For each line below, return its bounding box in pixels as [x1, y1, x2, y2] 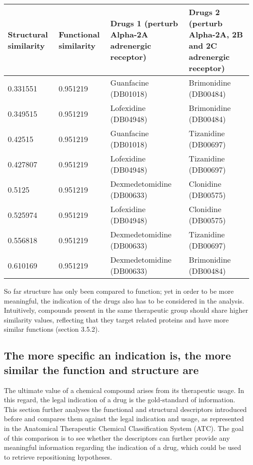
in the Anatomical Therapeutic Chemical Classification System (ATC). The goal [4, 423, 244, 433]
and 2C [189, 40, 217, 51]
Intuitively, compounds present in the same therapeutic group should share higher [4, 305, 248, 315]
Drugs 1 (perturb [110, 18, 178, 29]
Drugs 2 [189, 6, 220, 18]
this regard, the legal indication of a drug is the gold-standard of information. [4, 394, 235, 405]
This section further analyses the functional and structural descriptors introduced [4, 404, 247, 414]
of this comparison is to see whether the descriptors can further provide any [4, 432, 230, 443]
